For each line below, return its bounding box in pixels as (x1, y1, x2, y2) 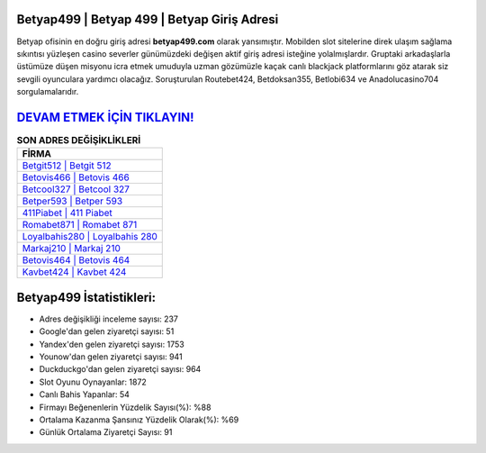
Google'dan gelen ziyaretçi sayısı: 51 (39, 326, 175, 337)
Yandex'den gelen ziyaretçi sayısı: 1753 (39, 339, 184, 349)
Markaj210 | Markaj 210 (22, 242, 121, 255)
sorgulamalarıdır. (16, 86, 79, 97)
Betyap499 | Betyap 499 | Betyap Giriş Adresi (16, 12, 279, 27)
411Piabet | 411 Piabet (22, 207, 112, 220)
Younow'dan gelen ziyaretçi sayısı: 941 (39, 351, 184, 362)
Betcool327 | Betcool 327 (22, 183, 130, 195)
